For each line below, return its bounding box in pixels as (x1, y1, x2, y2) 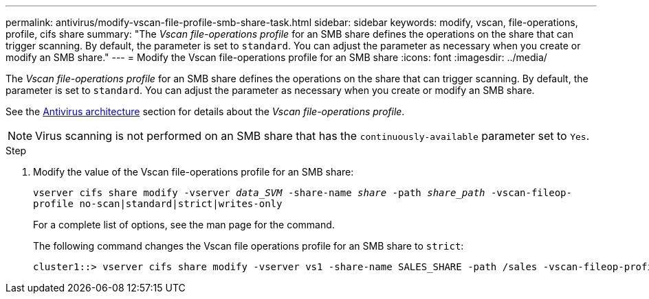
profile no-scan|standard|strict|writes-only (33, 198, 283, 209)
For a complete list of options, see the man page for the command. (33, 219, 335, 230)
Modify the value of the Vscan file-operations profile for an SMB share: (33, 166, 354, 178)
